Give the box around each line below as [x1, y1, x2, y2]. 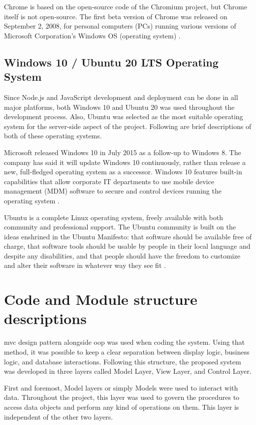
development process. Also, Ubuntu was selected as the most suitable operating [4, 111, 243, 122]
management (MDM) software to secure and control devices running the [4, 186, 222, 196]
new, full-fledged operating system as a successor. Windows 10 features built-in [4, 166, 242, 177]
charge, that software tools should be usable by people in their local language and [4, 241, 251, 251]
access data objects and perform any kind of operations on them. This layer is [4, 401, 239, 412]
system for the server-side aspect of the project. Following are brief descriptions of [4, 121, 252, 131]
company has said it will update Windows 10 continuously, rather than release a [4, 157, 246, 167]
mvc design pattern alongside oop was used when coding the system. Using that [4, 337, 245, 347]
